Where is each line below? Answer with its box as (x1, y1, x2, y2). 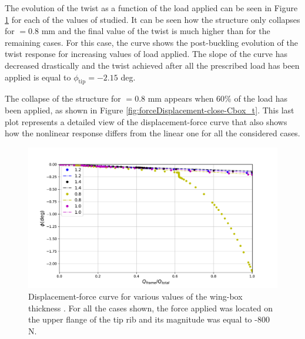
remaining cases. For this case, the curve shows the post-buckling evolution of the (5, 36, 298, 48)
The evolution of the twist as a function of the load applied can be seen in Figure (5, 2, 298, 14)
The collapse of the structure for (5, 92, 121, 105)
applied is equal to (5, 71, 71, 83)
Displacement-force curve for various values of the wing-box (28, 290, 243, 303)
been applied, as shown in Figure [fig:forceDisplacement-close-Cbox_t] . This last (5, 103, 294, 116)
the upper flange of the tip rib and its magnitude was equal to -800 (28, 313, 270, 325)
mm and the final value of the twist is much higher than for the (41, 25, 270, 37)
